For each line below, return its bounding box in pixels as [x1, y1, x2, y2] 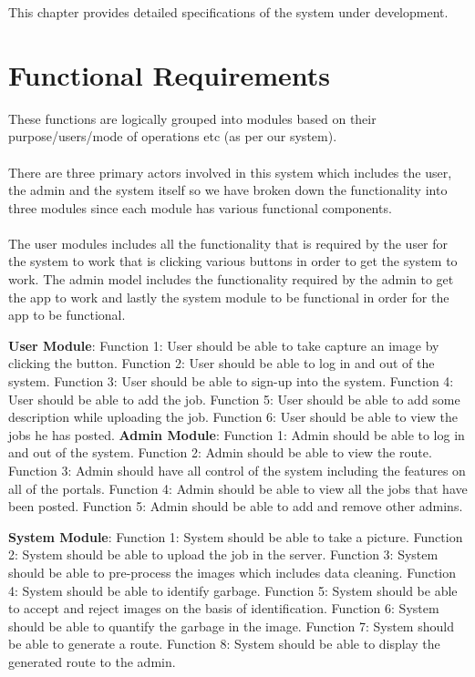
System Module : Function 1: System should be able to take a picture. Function [8, 527, 463, 546]
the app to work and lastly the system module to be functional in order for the [8, 287, 449, 306]
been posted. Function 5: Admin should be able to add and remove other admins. [8, 497, 463, 516]
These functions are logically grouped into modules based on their [8, 108, 377, 128]
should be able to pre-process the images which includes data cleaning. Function [8, 562, 457, 581]
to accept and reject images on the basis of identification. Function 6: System [8, 599, 439, 618]
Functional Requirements [8, 56, 330, 93]
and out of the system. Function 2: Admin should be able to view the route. [8, 443, 432, 462]
